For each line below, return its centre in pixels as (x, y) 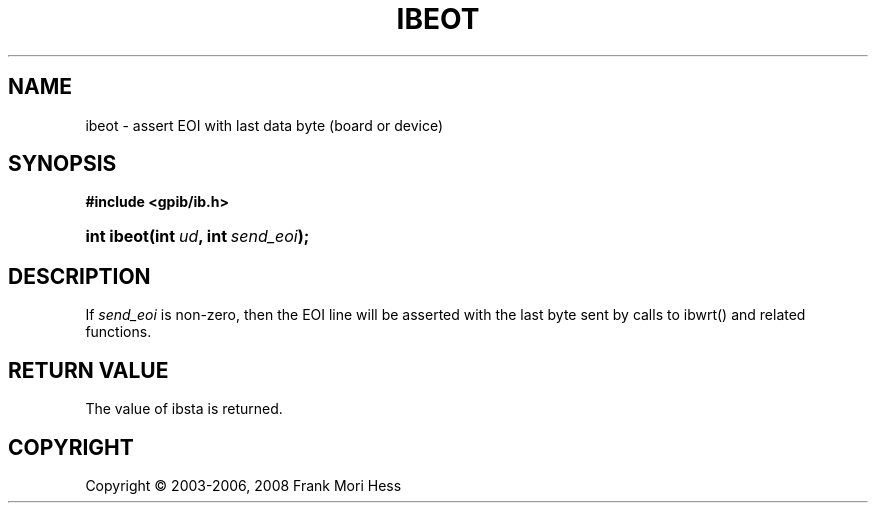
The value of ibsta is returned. (184, 409)
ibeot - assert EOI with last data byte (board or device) (264, 125)
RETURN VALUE (88, 370)
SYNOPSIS (62, 164)
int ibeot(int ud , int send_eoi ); (197, 236)
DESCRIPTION (79, 276)
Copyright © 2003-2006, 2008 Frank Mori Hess (243, 485)
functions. (118, 332)
